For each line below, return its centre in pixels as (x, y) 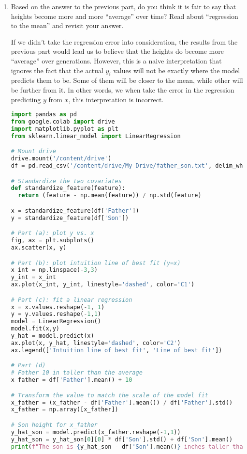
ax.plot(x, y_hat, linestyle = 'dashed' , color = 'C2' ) (96, 343)
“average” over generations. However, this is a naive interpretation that (116, 60)
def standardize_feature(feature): (68, 188)
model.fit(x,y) (35, 329)
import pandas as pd (44, 115)
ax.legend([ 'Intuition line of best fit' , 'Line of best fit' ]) (116, 350)
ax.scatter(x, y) (39, 248)
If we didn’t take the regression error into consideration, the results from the (124, 41)
